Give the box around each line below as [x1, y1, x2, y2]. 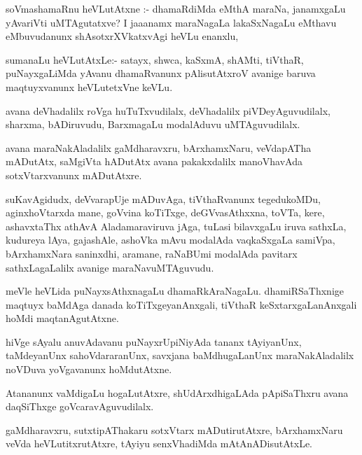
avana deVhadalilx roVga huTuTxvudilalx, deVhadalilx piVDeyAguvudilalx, [6, 103, 330, 118]
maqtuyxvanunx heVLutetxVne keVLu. [6, 79, 173, 94]
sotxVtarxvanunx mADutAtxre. [6, 167, 142, 182]
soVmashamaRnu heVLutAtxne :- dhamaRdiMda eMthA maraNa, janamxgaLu [6, 1, 346, 15]
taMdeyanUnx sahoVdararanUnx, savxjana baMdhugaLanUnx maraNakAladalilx [6, 348, 354, 363]
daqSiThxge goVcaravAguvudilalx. [6, 399, 154, 414]
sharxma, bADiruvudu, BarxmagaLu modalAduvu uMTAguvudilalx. [6, 117, 300, 132]
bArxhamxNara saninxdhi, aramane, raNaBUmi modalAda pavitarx [6, 246, 298, 260]
